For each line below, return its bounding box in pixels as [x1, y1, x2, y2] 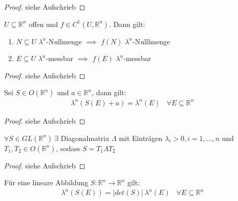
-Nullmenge [46, 36, 82, 46]
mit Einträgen [119, 132, 163, 143]
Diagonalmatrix [61, 132, 110, 143]
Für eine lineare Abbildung [4, 177, 88, 188]
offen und [29, 18, 58, 29]
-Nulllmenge [132, 36, 170, 46]
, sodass [56, 142, 81, 153]
